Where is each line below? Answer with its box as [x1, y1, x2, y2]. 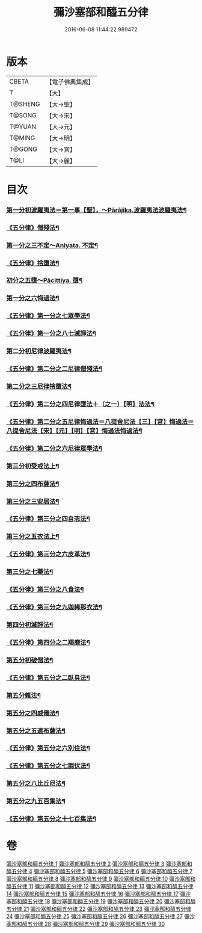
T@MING [9, 134, 35, 142]
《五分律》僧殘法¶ [6, 223, 60, 232]
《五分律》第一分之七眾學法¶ [6, 312, 90, 320]
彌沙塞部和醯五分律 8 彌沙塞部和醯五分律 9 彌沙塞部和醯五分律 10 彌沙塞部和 [6, 875, 196, 882]
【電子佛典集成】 [46, 78, 94, 86]
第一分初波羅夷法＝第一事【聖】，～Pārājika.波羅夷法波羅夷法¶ [6, 206, 187, 214]
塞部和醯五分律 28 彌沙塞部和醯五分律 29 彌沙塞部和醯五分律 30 [6, 920, 165, 928]
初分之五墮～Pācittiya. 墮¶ [6, 276, 83, 285]
